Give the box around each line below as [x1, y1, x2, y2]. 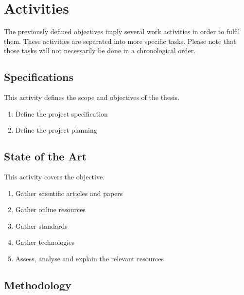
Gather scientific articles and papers [15, 188, 123, 198]
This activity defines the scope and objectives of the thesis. [4, 92, 179, 102]
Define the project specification [15, 108, 108, 118]
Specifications [4, 69, 74, 84]
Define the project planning [15, 125, 97, 135]
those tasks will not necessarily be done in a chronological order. [4, 45, 196, 56]
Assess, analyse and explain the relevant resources [15, 254, 164, 264]
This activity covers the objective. [4, 172, 105, 182]
